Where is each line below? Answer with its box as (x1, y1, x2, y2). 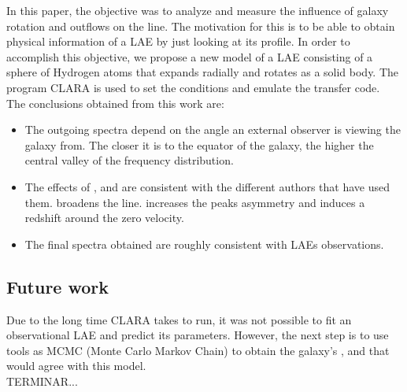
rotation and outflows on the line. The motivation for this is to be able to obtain (6, 17, 395, 34)
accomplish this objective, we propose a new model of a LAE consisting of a (6, 48, 373, 65)
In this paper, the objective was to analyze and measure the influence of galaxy (6, 2, 389, 18)
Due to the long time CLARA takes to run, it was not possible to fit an (6, 311, 352, 327)
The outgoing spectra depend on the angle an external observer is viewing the (24, 121, 401, 138)
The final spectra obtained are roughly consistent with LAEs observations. (24, 235, 384, 252)
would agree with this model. (6, 357, 146, 374)
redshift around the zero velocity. (24, 209, 184, 226)
